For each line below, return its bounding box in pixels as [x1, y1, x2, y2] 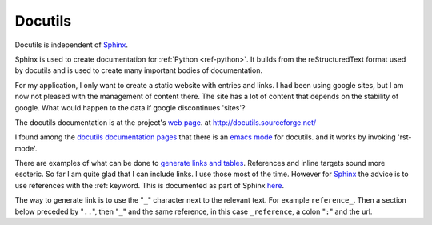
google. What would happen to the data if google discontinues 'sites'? [14, 102, 246, 112]
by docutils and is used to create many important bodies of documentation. [14, 66, 263, 75]
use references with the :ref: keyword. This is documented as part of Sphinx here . [14, 180, 285, 190]
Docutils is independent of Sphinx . [14, 40, 128, 50]
